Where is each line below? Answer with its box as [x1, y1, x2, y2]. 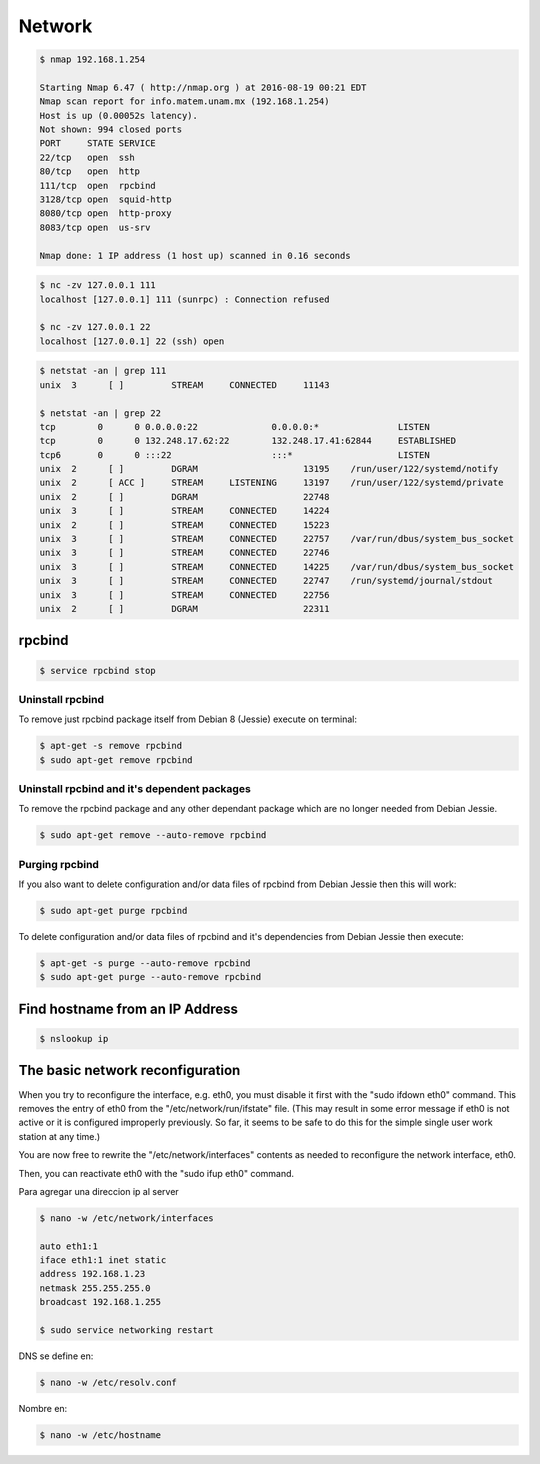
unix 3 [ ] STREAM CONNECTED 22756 [39, 589, 330, 600]
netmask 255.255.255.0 [39, 1282, 151, 1294]
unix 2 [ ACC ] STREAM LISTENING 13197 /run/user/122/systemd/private [39, 477, 504, 489]
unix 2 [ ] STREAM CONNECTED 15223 [39, 519, 330, 530]
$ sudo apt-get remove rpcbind [39, 754, 194, 765]
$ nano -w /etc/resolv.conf [39, 1376, 177, 1388]
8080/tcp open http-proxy [39, 208, 172, 219]
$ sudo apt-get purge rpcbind [39, 905, 188, 917]
